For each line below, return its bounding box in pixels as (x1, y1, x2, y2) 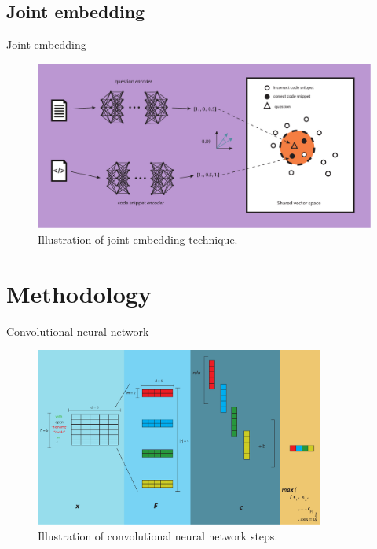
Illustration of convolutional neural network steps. (38, 527, 278, 543)
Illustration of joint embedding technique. (38, 230, 238, 247)
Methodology (6, 277, 152, 309)
